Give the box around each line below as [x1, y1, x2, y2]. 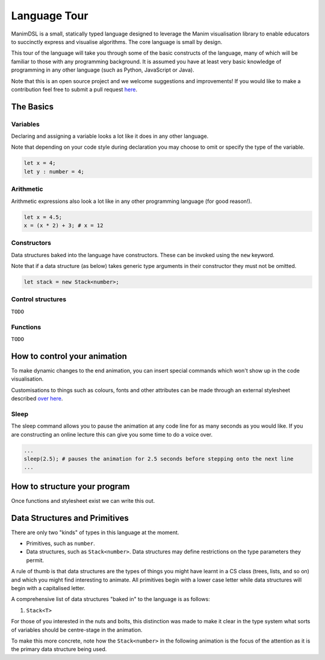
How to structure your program [11, 481, 130, 491]
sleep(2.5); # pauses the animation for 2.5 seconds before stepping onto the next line [23, 455, 294, 462]
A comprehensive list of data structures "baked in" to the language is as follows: [11, 596, 210, 603]
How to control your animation [11, 351, 128, 361]
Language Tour [11, 9, 88, 22]
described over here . [11, 394, 63, 402]
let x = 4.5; [23, 214, 63, 220]
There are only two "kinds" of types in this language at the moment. [11, 529, 179, 536]
